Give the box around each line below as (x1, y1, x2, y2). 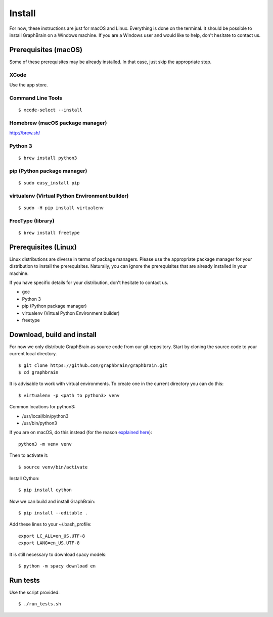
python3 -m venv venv (18, 441, 72, 447)
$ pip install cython (18, 487, 72, 493)
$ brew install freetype (18, 230, 80, 235)
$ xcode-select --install (18, 107, 83, 113)
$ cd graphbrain (18, 369, 59, 375)
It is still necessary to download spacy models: (9, 551, 107, 557)
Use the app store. (9, 81, 48, 88)
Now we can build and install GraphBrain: (9, 498, 96, 504)
